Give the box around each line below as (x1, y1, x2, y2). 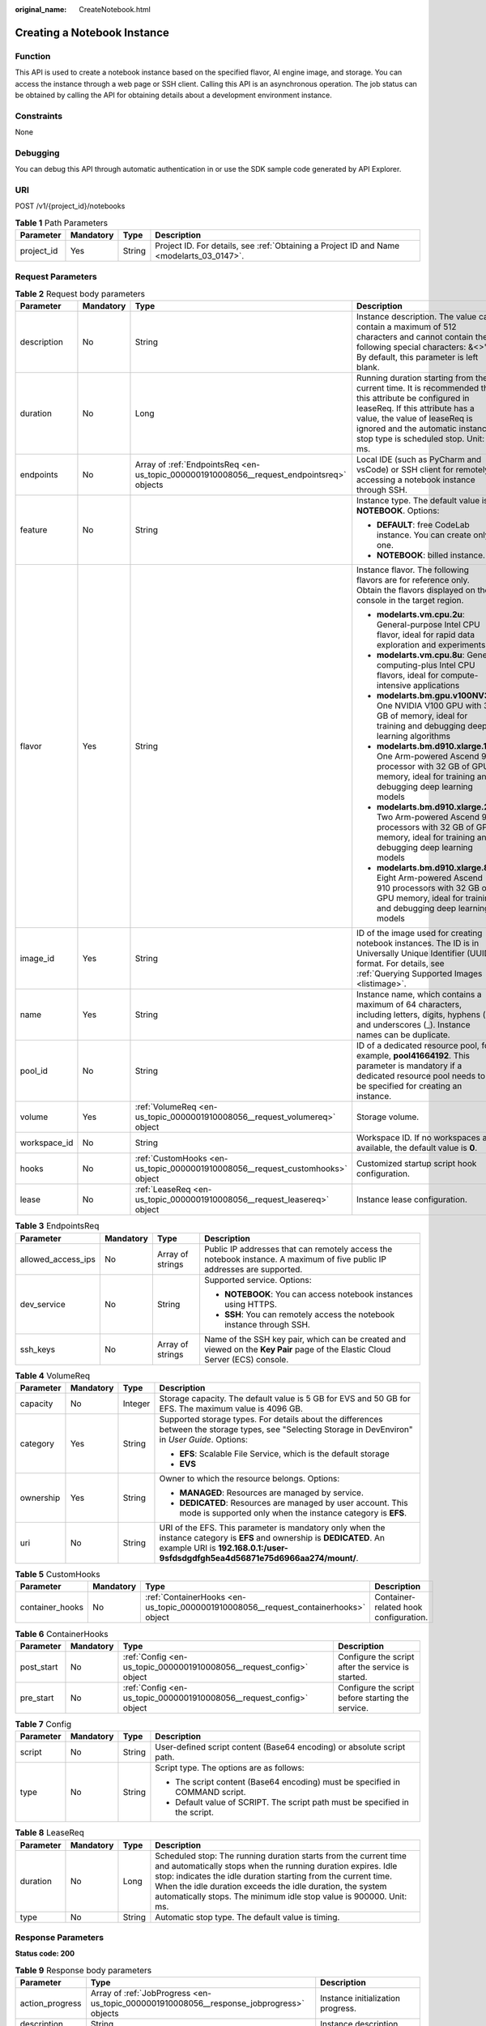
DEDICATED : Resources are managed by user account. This (179, 1498, 408, 1508)
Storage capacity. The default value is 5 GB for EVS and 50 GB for (159, 1393, 411, 1404)
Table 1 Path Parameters (15, 217, 109, 229)
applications (413, 680, 460, 691)
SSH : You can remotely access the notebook (224, 1309, 395, 1320)
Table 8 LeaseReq (15, 1827, 84, 1839)
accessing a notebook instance (356, 474, 475, 485)
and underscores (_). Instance (356, 1019, 471, 1031)
